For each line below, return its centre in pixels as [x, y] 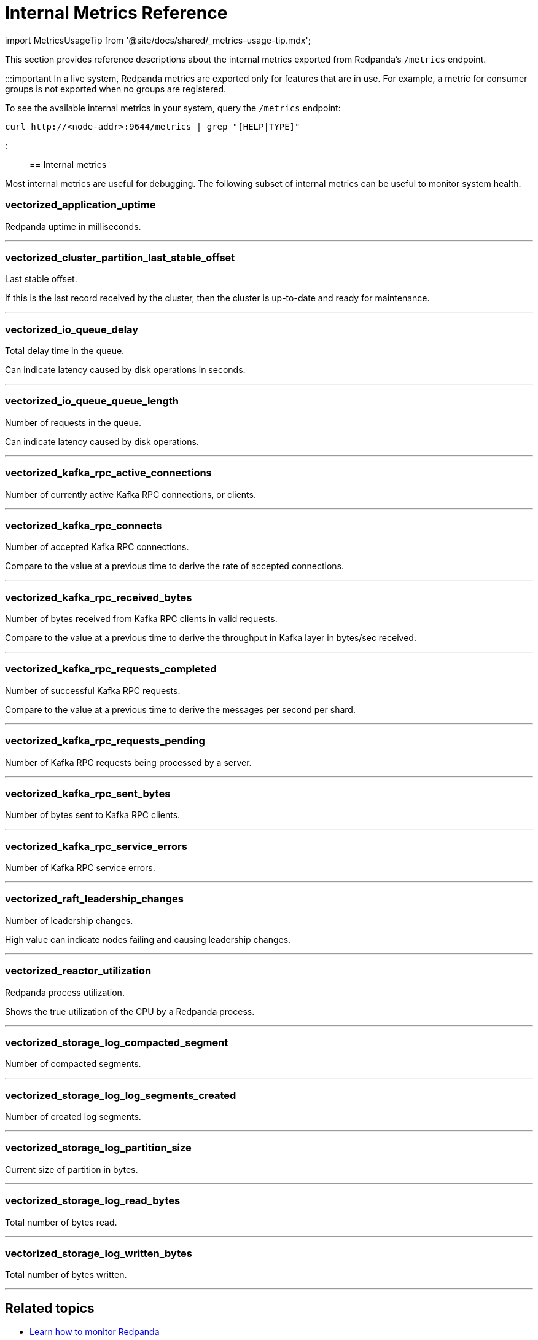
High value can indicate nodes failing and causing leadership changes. [148, 939]
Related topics [50, 1308]
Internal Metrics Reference [116, 13]
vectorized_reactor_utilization [78, 971]
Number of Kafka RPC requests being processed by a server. [128, 762]
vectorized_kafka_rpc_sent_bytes [88, 793]
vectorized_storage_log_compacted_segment [117, 1042]
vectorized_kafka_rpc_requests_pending [105, 741]
